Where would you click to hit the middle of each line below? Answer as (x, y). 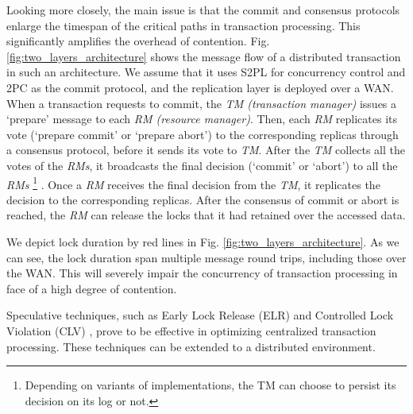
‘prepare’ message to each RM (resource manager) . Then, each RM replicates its (202, 119)
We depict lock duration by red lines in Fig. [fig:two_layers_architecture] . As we (203, 241)
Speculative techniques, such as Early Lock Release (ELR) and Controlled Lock (200, 315)
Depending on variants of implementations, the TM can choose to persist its (210, 385)
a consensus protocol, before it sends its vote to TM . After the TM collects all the (206, 150)
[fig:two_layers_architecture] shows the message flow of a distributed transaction (204, 56)
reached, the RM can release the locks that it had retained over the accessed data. (206, 215)
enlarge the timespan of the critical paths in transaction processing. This (183, 25)
